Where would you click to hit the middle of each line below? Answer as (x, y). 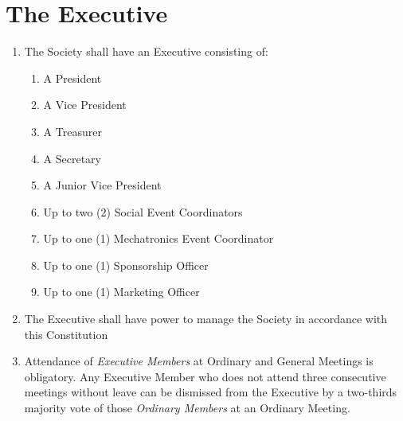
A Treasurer (72, 131)
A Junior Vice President (102, 185)
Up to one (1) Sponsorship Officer (126, 265)
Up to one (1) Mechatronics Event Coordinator (158, 238)
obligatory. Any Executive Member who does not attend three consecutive (205, 376)
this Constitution (66, 334)
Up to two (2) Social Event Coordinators (143, 211)
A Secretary (72, 158)
